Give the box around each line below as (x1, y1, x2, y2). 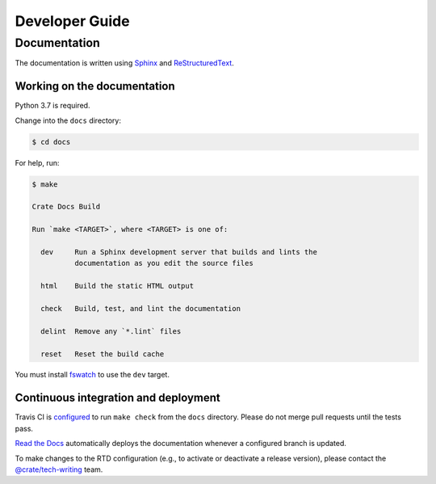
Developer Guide (15, 12, 130, 30)
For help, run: (15, 158, 60, 167)
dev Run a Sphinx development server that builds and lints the (40, 247, 318, 256)
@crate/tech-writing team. (15, 465, 103, 474)
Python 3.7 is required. (15, 101, 90, 111)
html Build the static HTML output (40, 281, 194, 291)
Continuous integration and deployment (15, 391, 221, 405)
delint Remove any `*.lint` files (40, 326, 182, 335)
